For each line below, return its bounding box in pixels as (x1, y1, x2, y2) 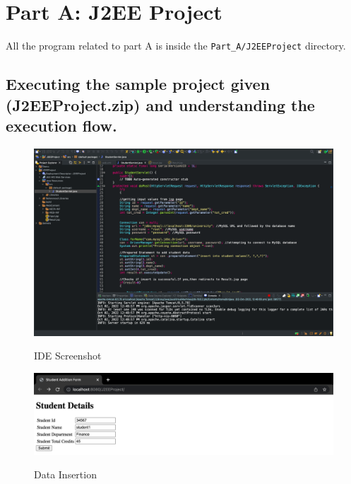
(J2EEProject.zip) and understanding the (6, 93, 315, 115)
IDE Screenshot (34, 348, 102, 363)
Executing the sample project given (6, 73, 270, 95)
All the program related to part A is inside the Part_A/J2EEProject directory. (6, 38, 346, 53)
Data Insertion (34, 467, 97, 482)
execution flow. (6, 114, 117, 136)
